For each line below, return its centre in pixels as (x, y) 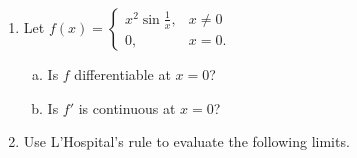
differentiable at (122, 74)
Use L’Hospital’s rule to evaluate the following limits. (186, 141)
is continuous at (127, 107)
